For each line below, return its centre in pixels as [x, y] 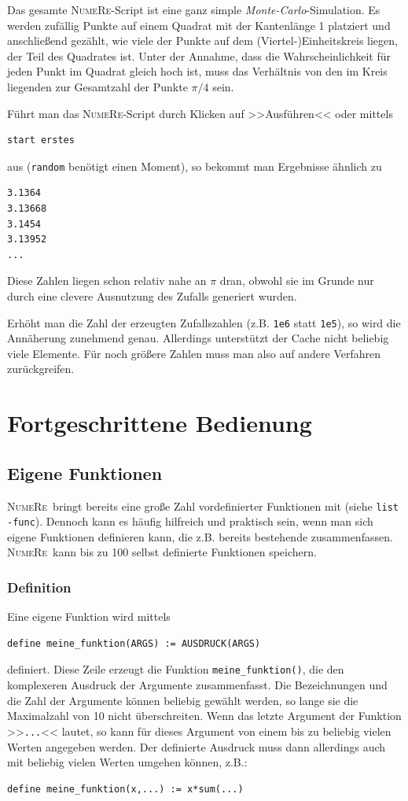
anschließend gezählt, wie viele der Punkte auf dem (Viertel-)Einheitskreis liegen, [202, 41]
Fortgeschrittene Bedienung [160, 423]
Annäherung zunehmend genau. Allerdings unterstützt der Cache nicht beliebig [198, 338]
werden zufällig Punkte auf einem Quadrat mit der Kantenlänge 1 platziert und [199, 25]
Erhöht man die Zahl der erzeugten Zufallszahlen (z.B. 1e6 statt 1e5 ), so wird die [204, 322]
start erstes [41, 140]
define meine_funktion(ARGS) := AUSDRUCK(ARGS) [134, 643]
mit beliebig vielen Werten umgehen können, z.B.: [127, 762]
